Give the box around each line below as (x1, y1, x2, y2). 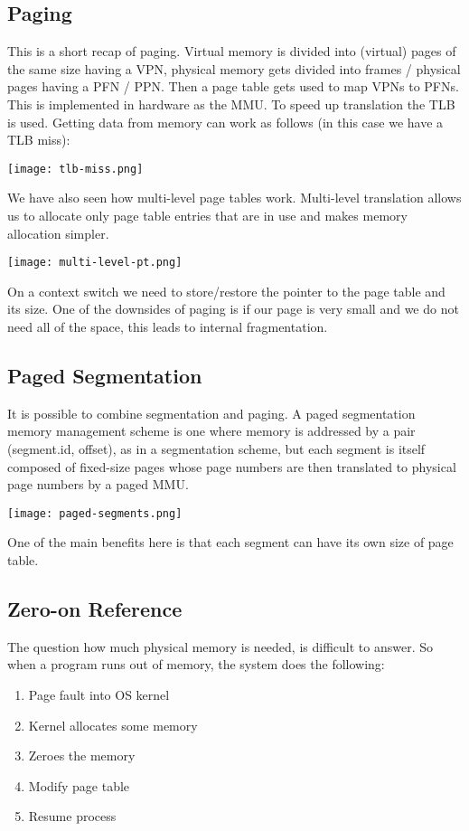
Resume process (28, 807, 117, 826)
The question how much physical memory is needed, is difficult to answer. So (7, 637, 433, 656)
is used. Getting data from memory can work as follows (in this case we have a (7, 112, 444, 131)
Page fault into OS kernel (28, 685, 170, 704)
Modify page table (28, 776, 130, 795)
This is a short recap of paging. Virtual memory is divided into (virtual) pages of (7, 42, 456, 61)
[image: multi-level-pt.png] (7, 256, 183, 269)
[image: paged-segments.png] (7, 506, 183, 520)
